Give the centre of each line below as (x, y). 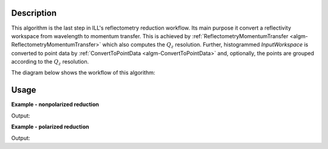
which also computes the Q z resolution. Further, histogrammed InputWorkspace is (205, 45)
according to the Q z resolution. (50, 62)
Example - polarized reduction (50, 127)
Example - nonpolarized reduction (55, 104)
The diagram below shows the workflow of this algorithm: (83, 73)
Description (34, 13)
